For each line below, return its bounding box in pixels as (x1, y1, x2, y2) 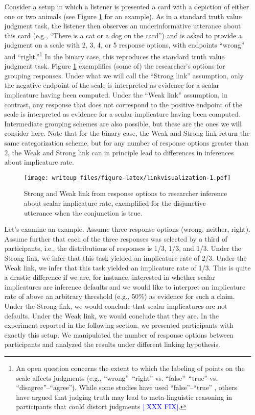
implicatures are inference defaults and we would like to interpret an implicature (4, 281, 246, 292)
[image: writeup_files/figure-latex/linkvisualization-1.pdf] (24, 174, 231, 181)
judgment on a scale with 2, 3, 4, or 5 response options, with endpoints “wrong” (4, 40, 245, 50)
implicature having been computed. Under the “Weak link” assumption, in (4, 90, 228, 99)
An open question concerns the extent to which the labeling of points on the (16, 363, 245, 373)
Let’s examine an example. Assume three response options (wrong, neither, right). (4, 224, 251, 234)
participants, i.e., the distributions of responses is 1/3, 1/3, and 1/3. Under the (4, 243, 241, 253)
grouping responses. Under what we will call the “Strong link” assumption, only (4, 70, 244, 80)
